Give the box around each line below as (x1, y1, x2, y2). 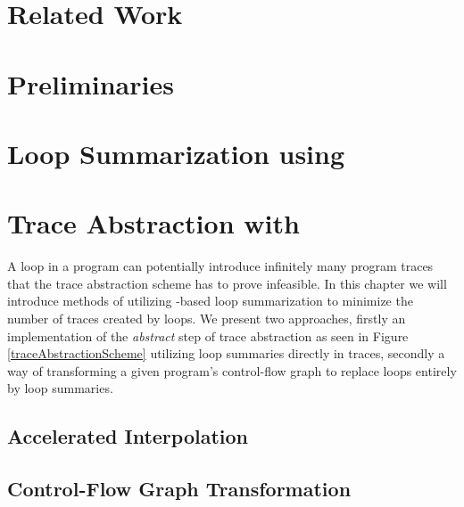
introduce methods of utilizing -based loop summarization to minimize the (7, 291, 413, 310)
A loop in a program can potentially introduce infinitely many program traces (7, 257, 434, 275)
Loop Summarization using (7, 135, 345, 171)
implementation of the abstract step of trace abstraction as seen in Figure (7, 326, 409, 345)
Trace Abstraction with (7, 205, 300, 241)
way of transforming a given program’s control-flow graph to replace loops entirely (7, 361, 457, 380)
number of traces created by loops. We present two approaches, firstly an (7, 309, 406, 328)
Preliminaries (7, 65, 174, 102)
